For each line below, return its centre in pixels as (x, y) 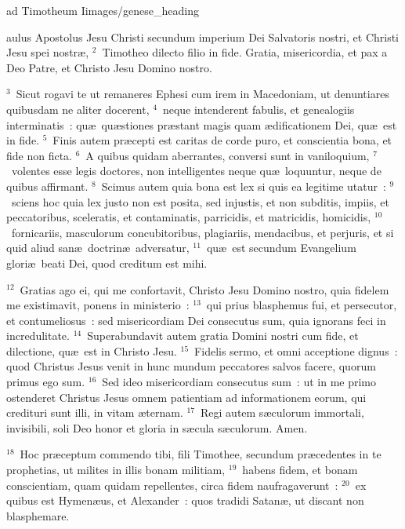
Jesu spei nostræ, (48, 52)
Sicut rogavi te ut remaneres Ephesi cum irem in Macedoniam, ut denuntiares (202, 94)
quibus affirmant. (47, 186)
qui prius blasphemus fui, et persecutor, (302, 305)
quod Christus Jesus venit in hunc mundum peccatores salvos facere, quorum (191, 366)
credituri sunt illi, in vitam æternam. (95, 412)
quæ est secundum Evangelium (281, 248)
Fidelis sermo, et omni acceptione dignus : (296, 350)
